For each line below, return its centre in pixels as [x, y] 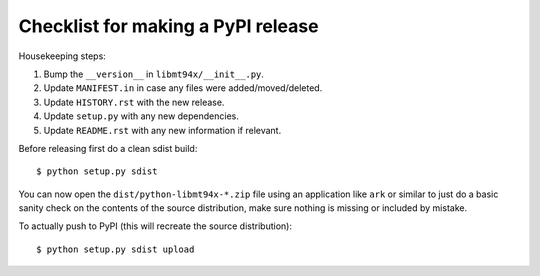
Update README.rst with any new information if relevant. [162, 130]
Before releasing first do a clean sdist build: [108, 148]
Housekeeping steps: [62, 56]
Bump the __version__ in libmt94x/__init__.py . [154, 74]
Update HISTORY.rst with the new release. [134, 102]
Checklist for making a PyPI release [168, 26]
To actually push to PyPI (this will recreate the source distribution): [155, 226]
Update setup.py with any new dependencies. [141, 116]
